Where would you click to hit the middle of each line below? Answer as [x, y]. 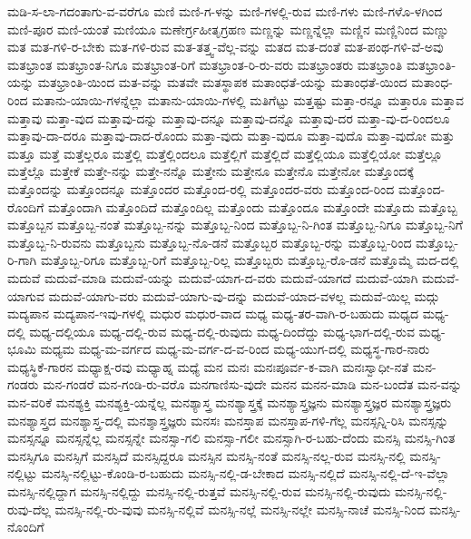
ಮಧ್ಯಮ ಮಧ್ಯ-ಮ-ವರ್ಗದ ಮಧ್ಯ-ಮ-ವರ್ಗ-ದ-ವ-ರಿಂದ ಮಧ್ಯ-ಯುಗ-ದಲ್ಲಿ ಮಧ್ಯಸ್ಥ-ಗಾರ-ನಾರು [235, 349]
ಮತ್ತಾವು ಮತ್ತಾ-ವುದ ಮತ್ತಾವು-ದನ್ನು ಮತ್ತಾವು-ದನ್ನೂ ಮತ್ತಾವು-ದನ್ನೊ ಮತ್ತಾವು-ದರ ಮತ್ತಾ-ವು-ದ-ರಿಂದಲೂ [229, 118]
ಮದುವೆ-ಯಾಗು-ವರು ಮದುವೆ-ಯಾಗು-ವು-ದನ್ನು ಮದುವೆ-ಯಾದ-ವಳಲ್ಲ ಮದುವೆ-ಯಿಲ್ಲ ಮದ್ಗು [244, 295]
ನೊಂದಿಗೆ [26, 527]
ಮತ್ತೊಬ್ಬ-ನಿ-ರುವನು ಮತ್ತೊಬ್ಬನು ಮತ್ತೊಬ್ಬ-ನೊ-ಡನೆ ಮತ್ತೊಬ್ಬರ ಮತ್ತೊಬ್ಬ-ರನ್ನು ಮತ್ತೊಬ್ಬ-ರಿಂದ [210, 242]
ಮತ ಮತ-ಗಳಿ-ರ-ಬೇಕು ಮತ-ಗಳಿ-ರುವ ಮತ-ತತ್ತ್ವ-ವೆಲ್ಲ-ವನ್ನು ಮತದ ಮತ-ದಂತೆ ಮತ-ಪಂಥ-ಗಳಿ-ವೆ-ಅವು [226, 47]
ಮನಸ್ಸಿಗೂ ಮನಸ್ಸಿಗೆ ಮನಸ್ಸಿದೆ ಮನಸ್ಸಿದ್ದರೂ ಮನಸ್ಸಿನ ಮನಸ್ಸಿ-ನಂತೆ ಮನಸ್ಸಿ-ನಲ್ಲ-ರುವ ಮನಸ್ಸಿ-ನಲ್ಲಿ [206, 455]
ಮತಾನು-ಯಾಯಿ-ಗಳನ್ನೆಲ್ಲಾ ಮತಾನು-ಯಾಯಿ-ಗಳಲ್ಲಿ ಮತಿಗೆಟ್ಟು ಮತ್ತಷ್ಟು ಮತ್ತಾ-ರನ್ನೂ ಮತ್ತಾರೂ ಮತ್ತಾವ [248, 99]
